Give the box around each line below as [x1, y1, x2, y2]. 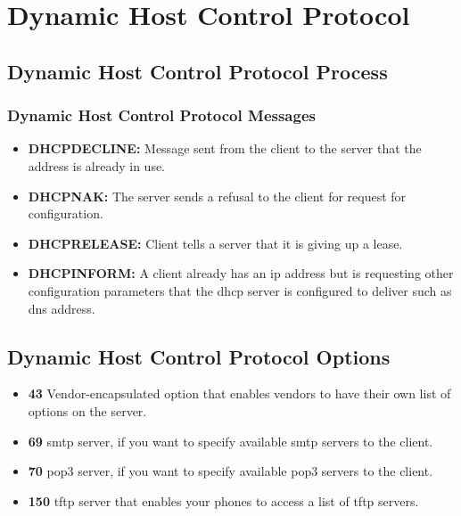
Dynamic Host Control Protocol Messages [7, 104, 316, 127]
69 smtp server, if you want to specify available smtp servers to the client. [28, 431, 433, 450]
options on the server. [28, 401, 147, 420]
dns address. [28, 299, 95, 317]
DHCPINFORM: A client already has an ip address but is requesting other [28, 264, 454, 283]
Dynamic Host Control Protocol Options [7, 342, 391, 370]
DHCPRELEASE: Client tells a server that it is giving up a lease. [28, 233, 403, 252]
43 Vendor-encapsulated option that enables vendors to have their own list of [28, 384, 451, 403]
